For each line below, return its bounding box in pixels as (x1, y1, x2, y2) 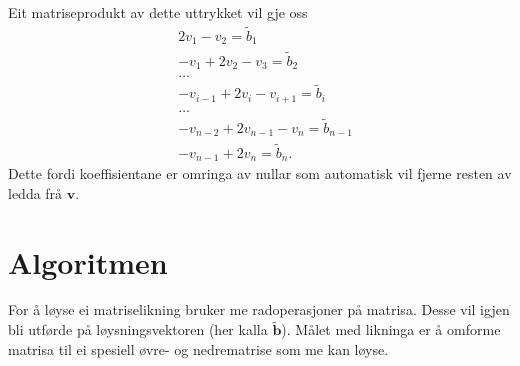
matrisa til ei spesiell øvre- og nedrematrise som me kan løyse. (8, 338, 389, 359)
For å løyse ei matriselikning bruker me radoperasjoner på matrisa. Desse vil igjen (8, 299, 510, 320)
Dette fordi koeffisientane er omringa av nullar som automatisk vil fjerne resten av (8, 163, 512, 184)
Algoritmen (8, 241, 168, 282)
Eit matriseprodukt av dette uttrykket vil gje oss (8, 2, 308, 22)
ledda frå (8, 182, 63, 203)
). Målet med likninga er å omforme (281, 319, 501, 340)
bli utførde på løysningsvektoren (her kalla (8, 319, 268, 340)
